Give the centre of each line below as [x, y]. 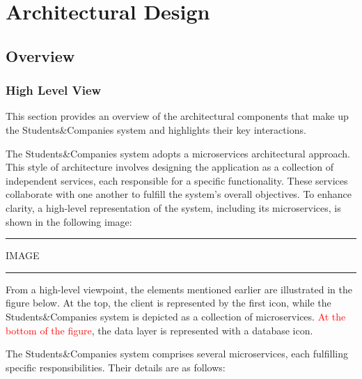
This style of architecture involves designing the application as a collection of [170, 167]
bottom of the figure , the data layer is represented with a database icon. [159, 330]
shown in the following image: [69, 221]
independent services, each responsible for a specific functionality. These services [177, 180]
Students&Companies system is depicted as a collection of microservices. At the [176, 316]
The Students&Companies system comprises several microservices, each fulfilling [177, 354]
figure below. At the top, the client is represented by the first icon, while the [168, 303]
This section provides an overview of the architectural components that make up [177, 116]
